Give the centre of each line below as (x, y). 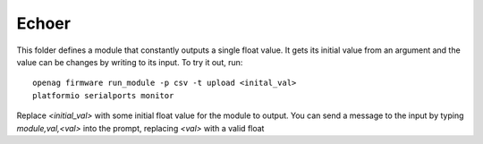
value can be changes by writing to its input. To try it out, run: (130, 62)
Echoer (44, 23)
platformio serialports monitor (103, 95)
